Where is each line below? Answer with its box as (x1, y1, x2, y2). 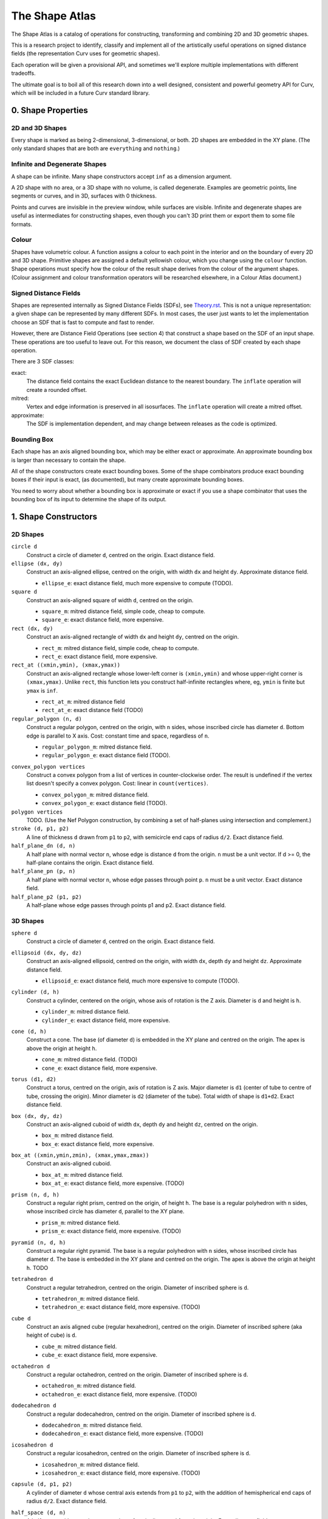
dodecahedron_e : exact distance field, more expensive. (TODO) (41, 1430, 203, 1437)
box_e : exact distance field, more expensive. (41, 1140, 154, 1148)
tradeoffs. (11, 70, 36, 77)
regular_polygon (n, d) (11, 715, 82, 722)
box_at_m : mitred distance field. (41, 1171, 124, 1178)
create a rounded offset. (26, 386, 87, 393)
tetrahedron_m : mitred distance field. (41, 1295, 140, 1302)
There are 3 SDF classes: (11, 358, 75, 365)
